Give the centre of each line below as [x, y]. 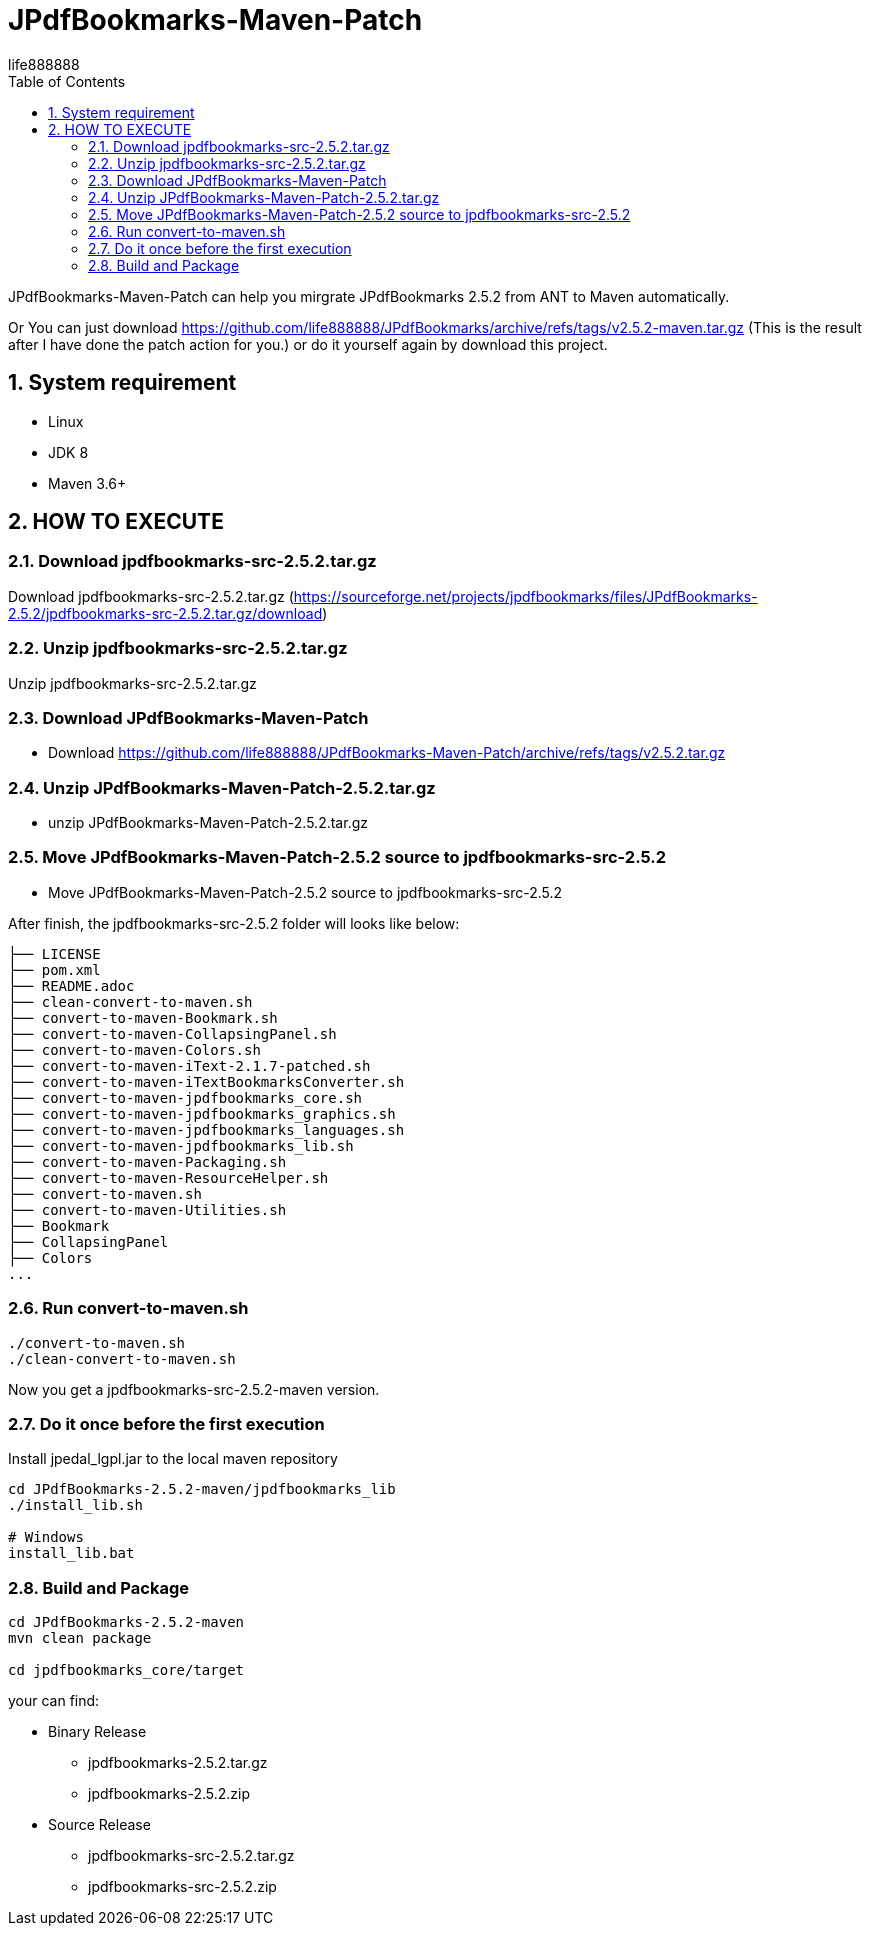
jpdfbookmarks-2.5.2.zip [169, 1794]
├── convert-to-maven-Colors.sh [134, 1049]
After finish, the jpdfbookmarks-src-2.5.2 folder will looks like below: [234, 923]
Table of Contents [67, 81]
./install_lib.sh [75, 1505]
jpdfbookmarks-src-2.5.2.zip [182, 1887]
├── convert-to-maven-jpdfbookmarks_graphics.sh [202, 1113]
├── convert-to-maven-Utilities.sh [147, 1209]
